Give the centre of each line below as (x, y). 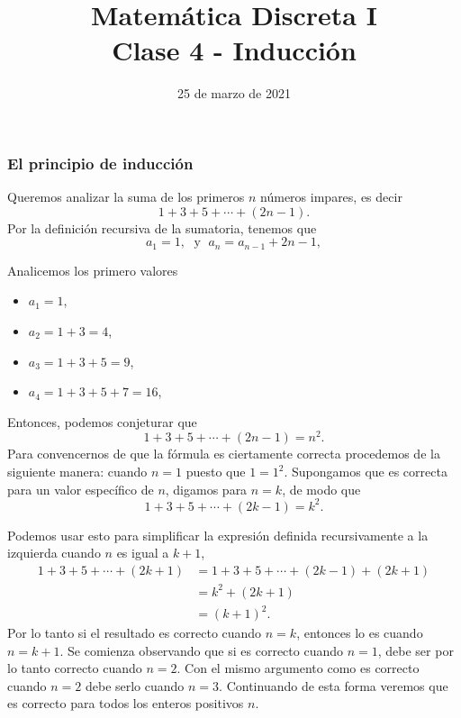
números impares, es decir (331, 197)
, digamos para (206, 489)
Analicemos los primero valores (93, 270)
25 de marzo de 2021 (234, 93)
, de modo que (321, 489)
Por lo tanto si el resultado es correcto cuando (135, 633)
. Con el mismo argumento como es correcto (298, 668)
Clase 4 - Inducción (234, 50)
